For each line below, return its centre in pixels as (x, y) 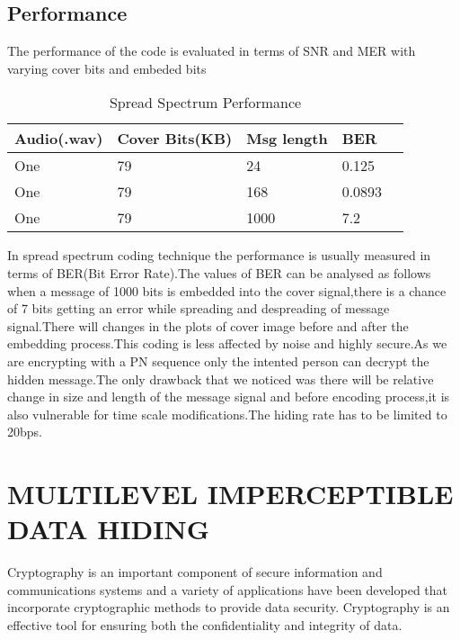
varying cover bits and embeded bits (107, 68)
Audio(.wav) (59, 139)
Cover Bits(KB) (175, 139)
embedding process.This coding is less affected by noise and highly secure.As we (227, 343)
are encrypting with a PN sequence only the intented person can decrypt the (218, 361)
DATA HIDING (109, 529)
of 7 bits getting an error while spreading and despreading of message (199, 308)
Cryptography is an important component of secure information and (195, 572)
